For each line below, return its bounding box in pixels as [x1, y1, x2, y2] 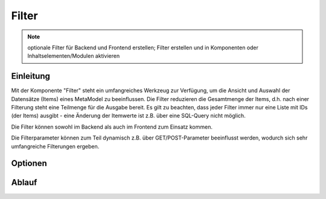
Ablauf [11, 177, 37, 188]
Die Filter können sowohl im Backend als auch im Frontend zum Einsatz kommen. [11, 123, 213, 130]
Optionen [11, 158, 48, 168]
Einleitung [11, 71, 51, 81]
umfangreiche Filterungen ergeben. [11, 142, 100, 150]
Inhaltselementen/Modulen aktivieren [27, 52, 120, 60]
